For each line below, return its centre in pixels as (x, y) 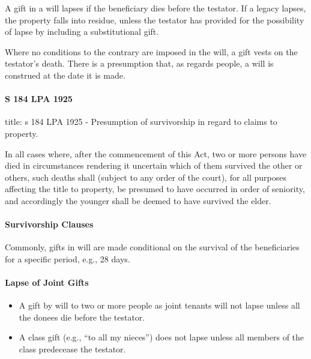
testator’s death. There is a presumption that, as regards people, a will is (139, 63)
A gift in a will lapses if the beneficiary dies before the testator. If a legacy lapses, (155, 8)
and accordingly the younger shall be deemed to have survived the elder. (138, 200)
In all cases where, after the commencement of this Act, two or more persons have (156, 153)
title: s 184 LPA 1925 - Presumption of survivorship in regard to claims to (141, 122)
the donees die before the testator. (82, 317)
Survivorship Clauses (49, 224)
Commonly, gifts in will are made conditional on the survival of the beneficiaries (152, 247)
